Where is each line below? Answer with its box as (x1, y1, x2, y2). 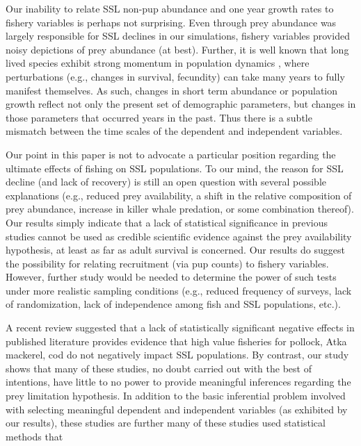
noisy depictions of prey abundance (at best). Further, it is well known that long (6, 42, 349, 56)
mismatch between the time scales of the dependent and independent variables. (6, 124, 343, 138)
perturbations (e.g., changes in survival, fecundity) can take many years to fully (6, 69, 345, 83)
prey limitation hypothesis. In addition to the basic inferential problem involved (6, 388, 346, 403)
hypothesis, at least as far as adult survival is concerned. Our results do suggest (6, 242, 345, 257)
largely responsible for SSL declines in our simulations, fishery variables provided (6, 28, 350, 43)
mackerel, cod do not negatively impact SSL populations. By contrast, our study (6, 347, 349, 362)
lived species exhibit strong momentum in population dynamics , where (6, 56, 310, 70)
